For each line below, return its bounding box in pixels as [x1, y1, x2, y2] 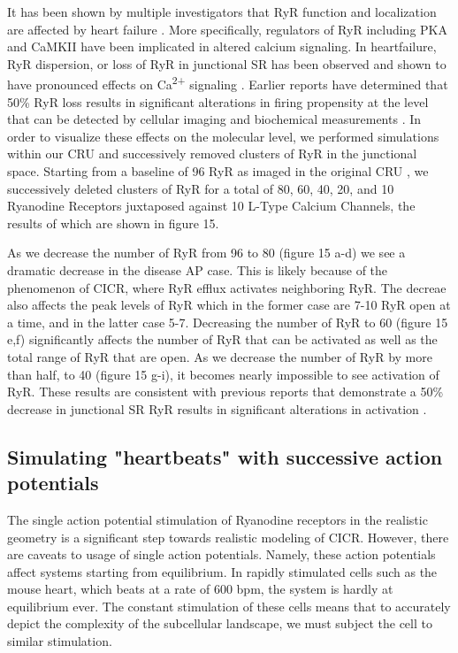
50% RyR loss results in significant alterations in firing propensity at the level [7, 92, 429, 111]
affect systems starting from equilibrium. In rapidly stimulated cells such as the [7, 562, 438, 580]
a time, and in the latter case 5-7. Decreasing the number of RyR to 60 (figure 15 [7, 312, 448, 331]
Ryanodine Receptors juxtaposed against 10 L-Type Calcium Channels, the [7, 196, 416, 215]
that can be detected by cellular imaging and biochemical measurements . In [7, 110, 422, 128]
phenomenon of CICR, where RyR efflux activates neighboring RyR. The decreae [7, 278, 447, 296]
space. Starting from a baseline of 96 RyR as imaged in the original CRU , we [7, 162, 429, 180]
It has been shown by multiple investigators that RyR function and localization [7, 3, 437, 20]
